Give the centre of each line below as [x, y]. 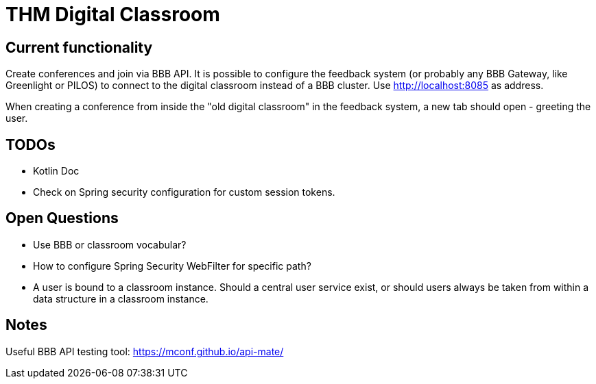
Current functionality [79, 47]
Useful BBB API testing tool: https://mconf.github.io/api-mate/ [145, 351]
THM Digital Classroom [113, 14]
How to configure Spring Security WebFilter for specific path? [172, 266]
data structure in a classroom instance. [121, 298]
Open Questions [62, 218]
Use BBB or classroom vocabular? [110, 244]
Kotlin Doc [56, 171]
